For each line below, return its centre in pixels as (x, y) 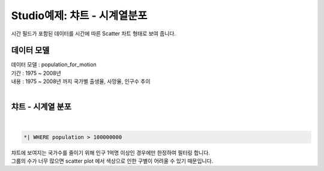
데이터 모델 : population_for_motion (54, 65)
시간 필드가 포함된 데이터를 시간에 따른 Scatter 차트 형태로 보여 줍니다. (94, 33)
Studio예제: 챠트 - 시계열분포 (79, 16)
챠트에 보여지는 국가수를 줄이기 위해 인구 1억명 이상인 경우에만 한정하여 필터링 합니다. (110, 152)
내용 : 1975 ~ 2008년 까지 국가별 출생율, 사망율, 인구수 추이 (81, 81)
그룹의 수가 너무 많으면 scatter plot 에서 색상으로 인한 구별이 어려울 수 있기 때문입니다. (112, 161)
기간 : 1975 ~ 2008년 (36, 73)
